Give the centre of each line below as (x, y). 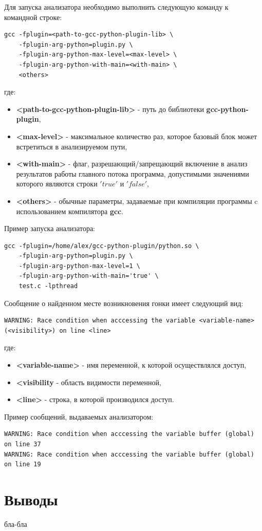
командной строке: (33, 17)
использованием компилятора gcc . (70, 211)
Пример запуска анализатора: (50, 228)
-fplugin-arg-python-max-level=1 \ (79, 266)
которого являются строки (57, 184)
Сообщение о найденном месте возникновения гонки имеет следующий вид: (124, 303)
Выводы (31, 499)
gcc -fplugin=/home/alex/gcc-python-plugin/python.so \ (102, 246)
